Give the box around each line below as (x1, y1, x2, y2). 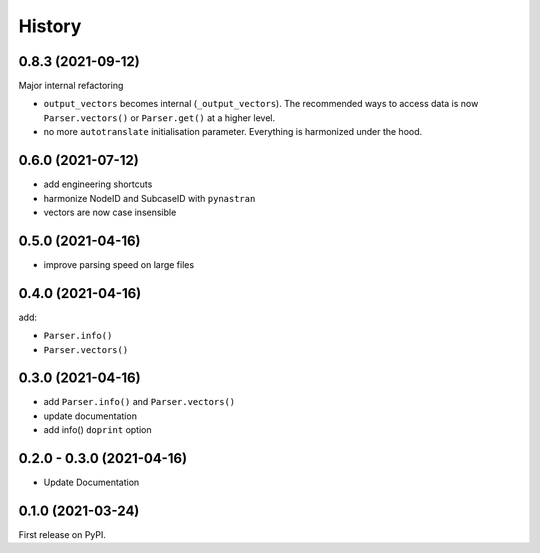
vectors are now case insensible (43, 206, 177, 218)
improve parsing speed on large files (43, 258, 195, 270)
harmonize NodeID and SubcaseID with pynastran (43, 192, 256, 204)
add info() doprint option (43, 424, 152, 436)
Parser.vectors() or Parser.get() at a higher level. (43, 111, 276, 124)
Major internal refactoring (18, 80, 124, 92)
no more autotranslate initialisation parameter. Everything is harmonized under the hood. (43, 126, 423, 138)
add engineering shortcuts (43, 178, 153, 190)
